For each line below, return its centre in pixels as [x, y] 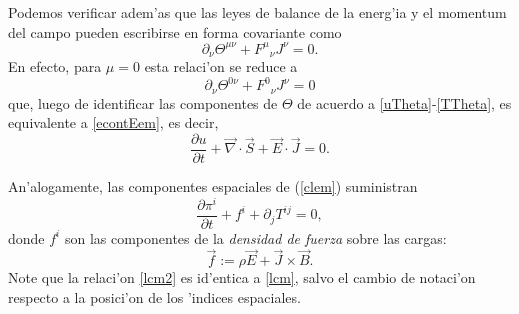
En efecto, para [55, 66]
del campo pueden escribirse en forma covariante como [175, 31]
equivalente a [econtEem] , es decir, [113, 122]
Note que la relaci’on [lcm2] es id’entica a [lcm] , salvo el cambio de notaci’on [242, 277]
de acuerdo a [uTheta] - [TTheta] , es [404, 102]
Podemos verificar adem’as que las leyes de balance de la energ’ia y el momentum [257, 12]
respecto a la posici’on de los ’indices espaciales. [154, 297]
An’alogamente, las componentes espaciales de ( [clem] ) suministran [213, 185]
